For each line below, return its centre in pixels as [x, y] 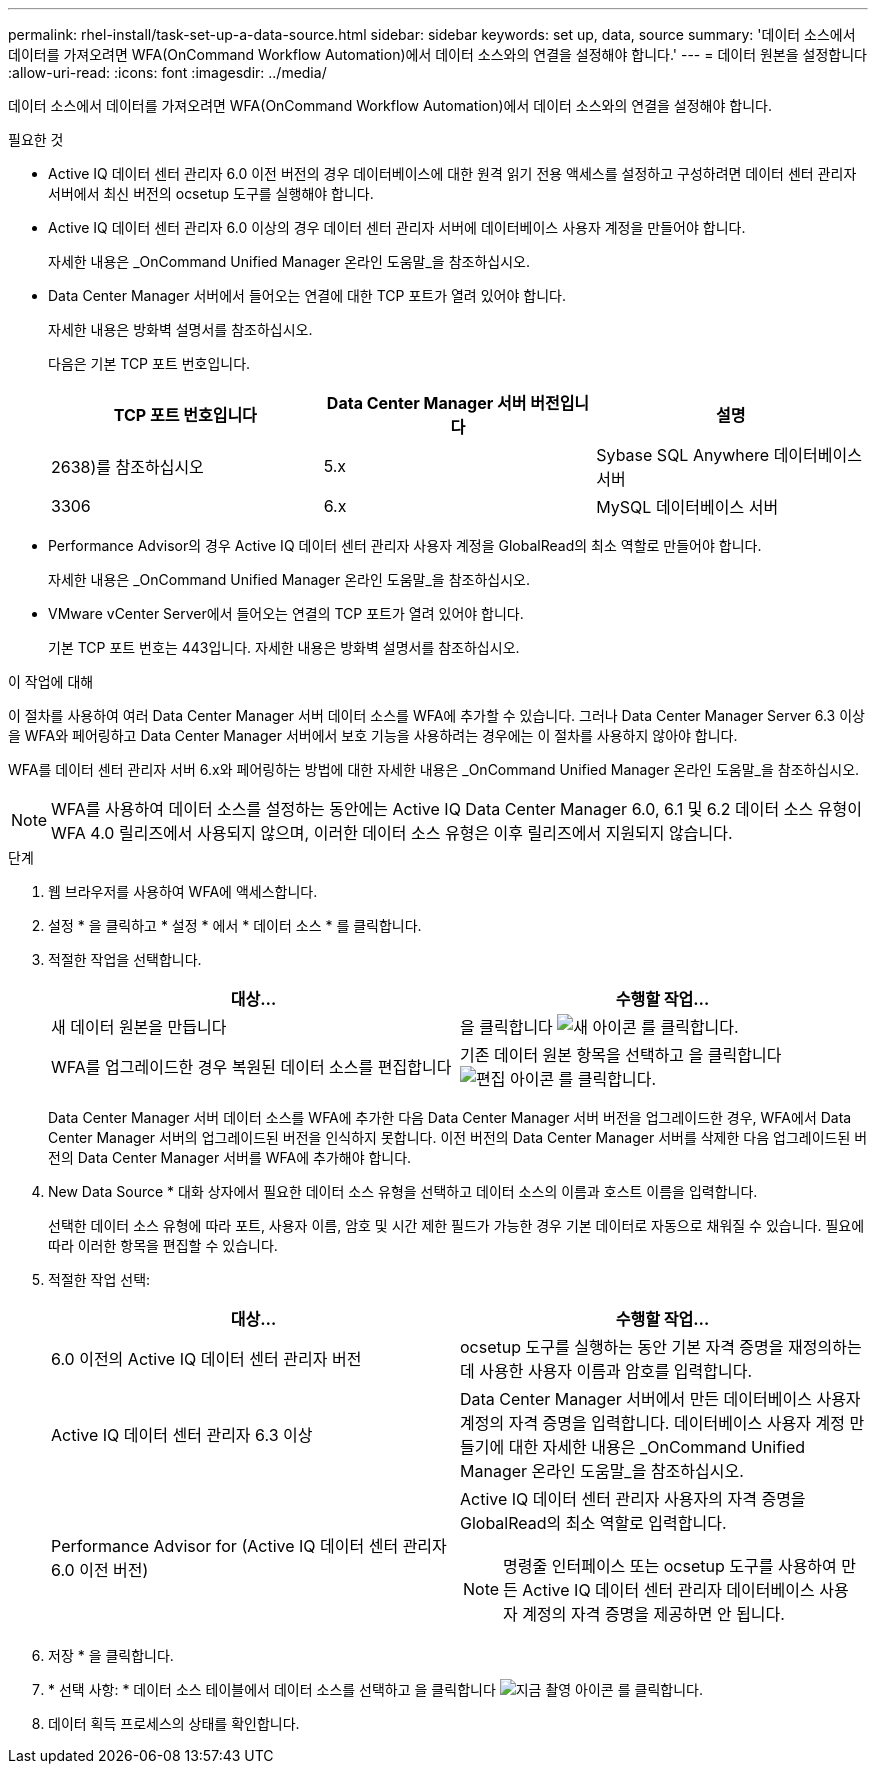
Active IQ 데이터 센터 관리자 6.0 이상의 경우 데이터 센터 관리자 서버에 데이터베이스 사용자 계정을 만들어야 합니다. [397, 227]
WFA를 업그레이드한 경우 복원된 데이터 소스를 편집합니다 [251, 1067]
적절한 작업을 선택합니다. [125, 959]
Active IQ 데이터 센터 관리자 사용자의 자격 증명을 [633, 1499]
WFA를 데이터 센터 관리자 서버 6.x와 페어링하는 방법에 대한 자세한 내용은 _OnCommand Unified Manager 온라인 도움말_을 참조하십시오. [434, 769]
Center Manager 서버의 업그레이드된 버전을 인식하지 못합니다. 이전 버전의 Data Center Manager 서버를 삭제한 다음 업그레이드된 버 [458, 1137]
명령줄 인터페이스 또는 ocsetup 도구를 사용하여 [670, 1566]
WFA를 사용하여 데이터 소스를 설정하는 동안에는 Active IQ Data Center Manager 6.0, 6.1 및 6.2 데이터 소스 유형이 [456, 809]
